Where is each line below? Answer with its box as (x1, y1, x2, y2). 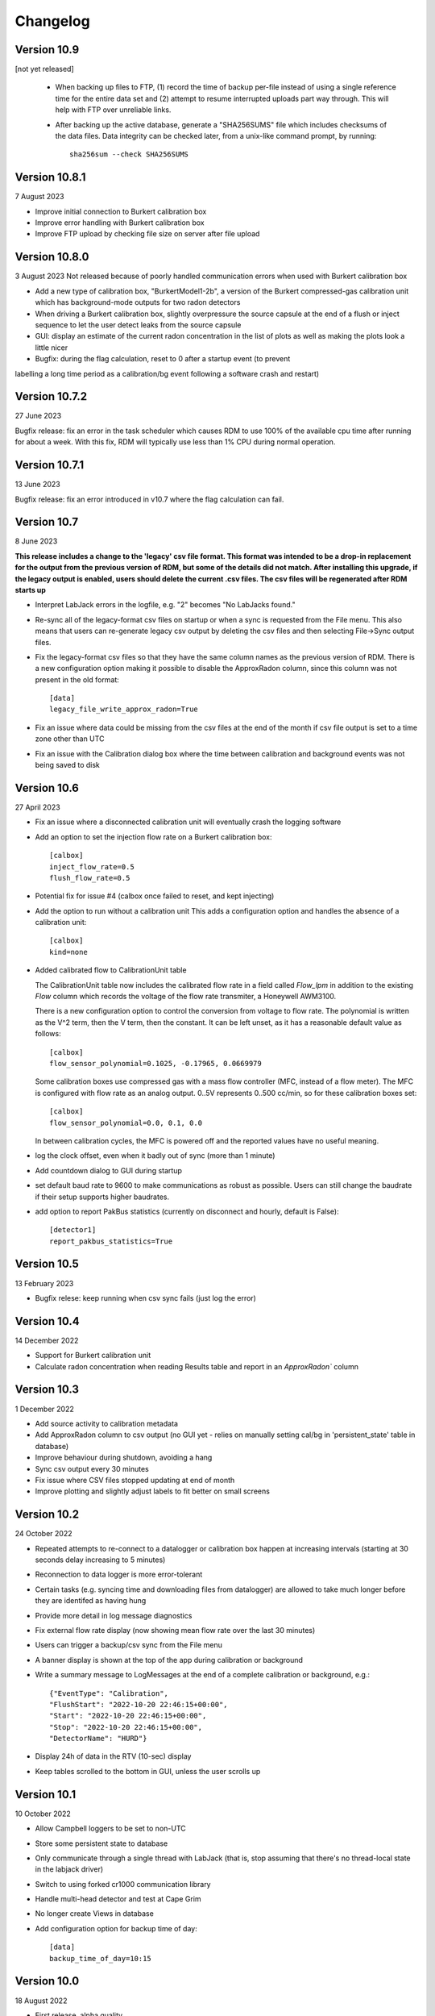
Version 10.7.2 (14, 389, 88, 403)
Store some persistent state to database (35, 1839, 168, 1848)
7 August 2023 (14, 192, 64, 202)
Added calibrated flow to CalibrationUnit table (35, 965, 187, 975)
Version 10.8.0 (14, 250, 89, 264)
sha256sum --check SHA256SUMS (69, 150, 189, 159)
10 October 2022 (14, 1809, 72, 1818)
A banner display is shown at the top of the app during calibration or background (35, 1655, 304, 1664)
